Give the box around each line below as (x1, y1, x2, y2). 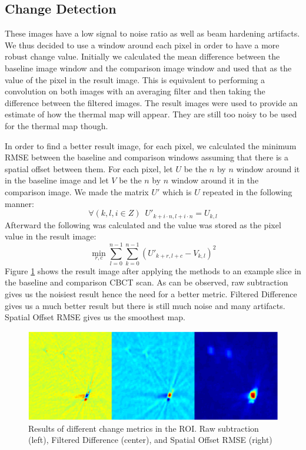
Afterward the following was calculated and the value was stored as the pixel (5, 218, 281, 231)
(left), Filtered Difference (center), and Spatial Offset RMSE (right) (28, 433, 272, 446)
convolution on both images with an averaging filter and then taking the (5, 85, 265, 97)
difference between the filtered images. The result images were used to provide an (5, 96, 298, 109)
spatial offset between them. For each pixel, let (5, 162, 173, 175)
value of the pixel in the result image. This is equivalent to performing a (5, 73, 265, 86)
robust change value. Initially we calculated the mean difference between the (5, 50, 280, 63)
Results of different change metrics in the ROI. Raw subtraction (28, 422, 259, 434)
